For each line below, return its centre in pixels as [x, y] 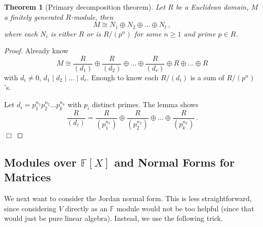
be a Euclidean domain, [212, 7]
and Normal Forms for [174, 162]
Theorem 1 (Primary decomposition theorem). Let [85, 7]
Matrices [28, 177]
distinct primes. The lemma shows [145, 104]
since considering [30, 208]
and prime [200, 33]
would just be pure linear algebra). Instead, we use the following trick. [114, 218]
